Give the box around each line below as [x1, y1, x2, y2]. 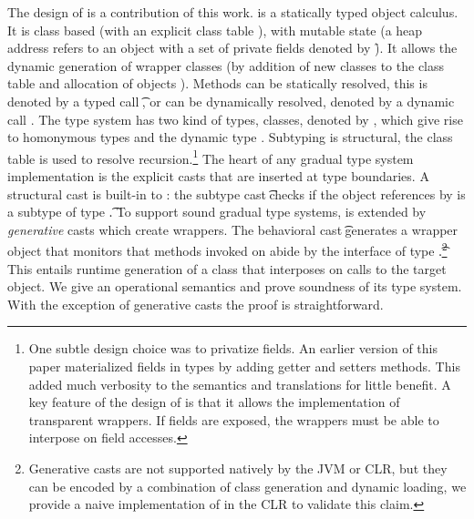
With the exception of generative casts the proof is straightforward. [7, 294, 384, 313]
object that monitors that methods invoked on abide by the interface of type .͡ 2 [7, 239, 448, 260]
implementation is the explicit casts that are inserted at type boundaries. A [7, 167, 429, 185]
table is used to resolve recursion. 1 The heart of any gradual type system [7, 146, 414, 168]
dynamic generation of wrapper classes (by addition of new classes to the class [7, 56, 445, 75]
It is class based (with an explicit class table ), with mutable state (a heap [7, 20, 423, 39]
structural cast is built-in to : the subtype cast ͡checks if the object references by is [7, 184, 466, 203]
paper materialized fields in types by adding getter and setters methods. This [28, 357, 460, 375]
